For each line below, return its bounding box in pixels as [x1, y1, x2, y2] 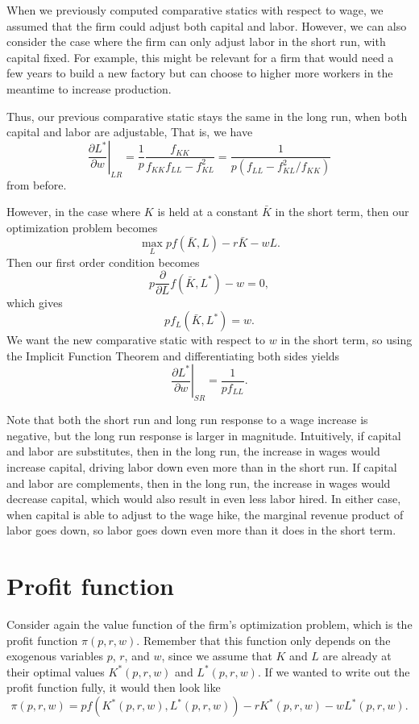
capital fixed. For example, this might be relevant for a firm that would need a [6, 48, 394, 65]
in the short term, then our [275, 203, 409, 220]
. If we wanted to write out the [257, 663, 410, 680]
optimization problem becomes [6, 218, 158, 235]
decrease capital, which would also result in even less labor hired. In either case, [6, 490, 401, 507]
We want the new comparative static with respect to [6, 331, 266, 348]
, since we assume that [161, 647, 272, 664]
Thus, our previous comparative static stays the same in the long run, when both [6, 107, 408, 124]
